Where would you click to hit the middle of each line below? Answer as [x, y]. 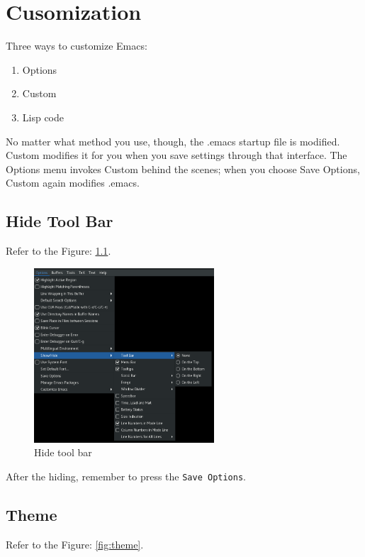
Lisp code [43, 117]
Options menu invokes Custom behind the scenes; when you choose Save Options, [183, 169]
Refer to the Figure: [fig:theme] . [75, 544]
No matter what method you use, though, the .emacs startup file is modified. [173, 141]
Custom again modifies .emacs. [73, 183]
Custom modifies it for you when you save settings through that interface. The [176, 155]
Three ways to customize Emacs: [77, 46]
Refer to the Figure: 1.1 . [58, 251]
